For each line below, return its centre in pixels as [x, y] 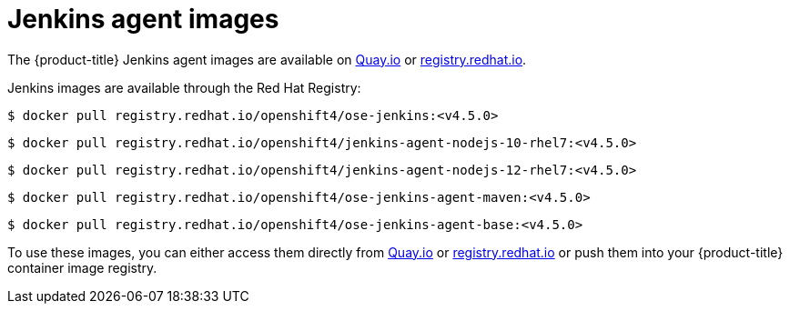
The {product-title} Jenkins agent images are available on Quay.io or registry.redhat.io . [267, 59]
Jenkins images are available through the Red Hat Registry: [184, 87]
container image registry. [82, 267]
